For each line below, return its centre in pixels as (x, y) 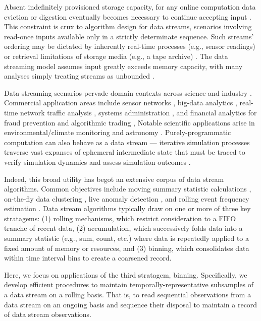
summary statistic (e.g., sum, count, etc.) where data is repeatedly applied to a (127, 238)
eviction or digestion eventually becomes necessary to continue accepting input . (128, 16)
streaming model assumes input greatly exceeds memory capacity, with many (123, 66)
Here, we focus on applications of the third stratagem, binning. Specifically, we (126, 274)
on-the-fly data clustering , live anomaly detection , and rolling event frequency (127, 198)
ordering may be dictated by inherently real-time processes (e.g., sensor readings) (130, 46)
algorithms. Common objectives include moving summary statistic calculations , (128, 189)
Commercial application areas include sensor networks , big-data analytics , (121, 103)
